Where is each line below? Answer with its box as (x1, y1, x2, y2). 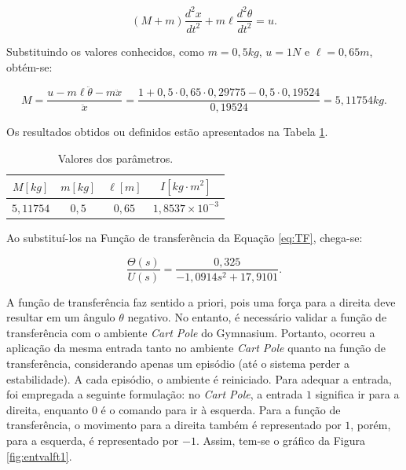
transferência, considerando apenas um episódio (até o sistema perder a (6, 354, 349, 371)
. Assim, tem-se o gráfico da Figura (196, 431, 366, 448)
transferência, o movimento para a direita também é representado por (6, 417, 342, 433)
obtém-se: (6, 58, 53, 75)
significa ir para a (315, 386, 400, 402)
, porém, (350, 417, 391, 433)
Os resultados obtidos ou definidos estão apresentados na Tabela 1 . (6, 123, 328, 140)
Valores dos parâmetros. (57, 149, 174, 166)
